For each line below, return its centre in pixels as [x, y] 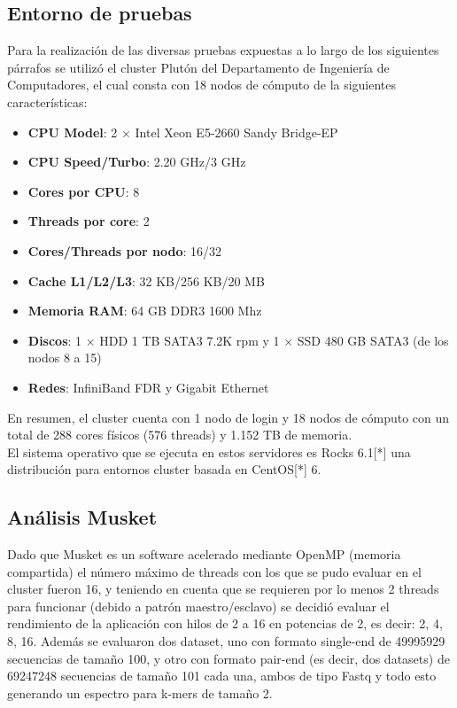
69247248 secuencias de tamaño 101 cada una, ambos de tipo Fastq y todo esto [222, 676]
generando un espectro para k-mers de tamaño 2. [140, 692]
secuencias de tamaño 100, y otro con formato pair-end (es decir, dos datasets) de [228, 658]
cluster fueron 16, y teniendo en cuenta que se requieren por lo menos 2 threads [223, 589]
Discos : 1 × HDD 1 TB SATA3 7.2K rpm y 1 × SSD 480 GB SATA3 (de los [238, 340]
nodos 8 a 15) [65, 358]
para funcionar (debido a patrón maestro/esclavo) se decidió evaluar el [198, 606]
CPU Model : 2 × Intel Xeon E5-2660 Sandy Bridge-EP [183, 132]
